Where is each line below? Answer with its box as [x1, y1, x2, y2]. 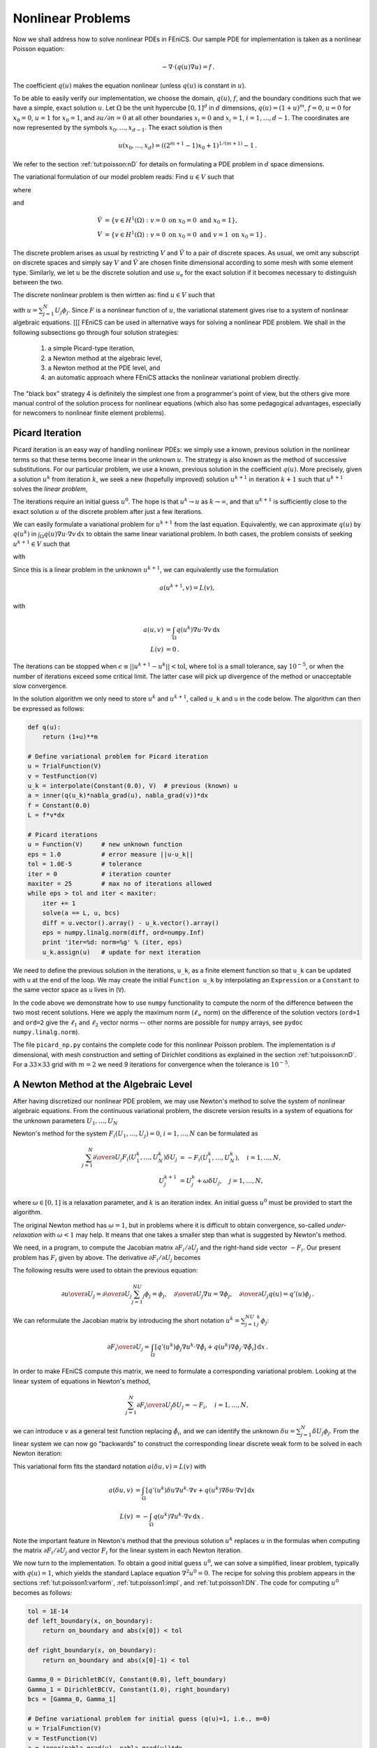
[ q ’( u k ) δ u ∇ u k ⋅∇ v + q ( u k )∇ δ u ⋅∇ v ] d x [145, 1485, 256, 1494]
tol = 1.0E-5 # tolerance [27, 860, 142, 868]
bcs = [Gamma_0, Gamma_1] [27, 1696, 117, 1703]
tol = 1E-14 [27, 1607, 69, 1615]
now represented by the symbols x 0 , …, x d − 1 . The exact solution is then [13, 123, 223, 133]
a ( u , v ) [143, 626, 164, 634]
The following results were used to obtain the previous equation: [13, 1266, 198, 1275]
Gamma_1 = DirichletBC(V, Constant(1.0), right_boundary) [27, 1685, 230, 1693]
